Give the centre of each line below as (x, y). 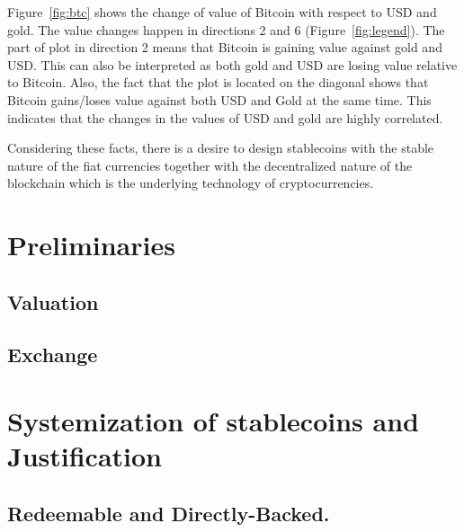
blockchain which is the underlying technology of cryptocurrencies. (191, 183)
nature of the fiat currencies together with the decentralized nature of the (210, 165)
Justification (85, 456)
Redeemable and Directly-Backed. (169, 513)
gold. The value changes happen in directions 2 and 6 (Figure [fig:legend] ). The (226, 29)
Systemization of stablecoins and (213, 421)
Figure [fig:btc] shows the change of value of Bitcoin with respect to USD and (222, 12)
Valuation (53, 301)
